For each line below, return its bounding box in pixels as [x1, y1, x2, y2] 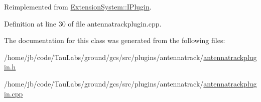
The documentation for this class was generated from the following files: [4, 35, 225, 45]
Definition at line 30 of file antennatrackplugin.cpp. [4, 18, 162, 28]
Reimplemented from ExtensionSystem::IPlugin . [4, 1, 152, 11]
